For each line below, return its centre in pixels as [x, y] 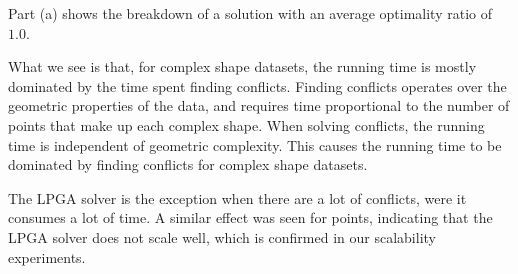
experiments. [47, 256]
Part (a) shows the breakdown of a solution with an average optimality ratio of [250, 13]
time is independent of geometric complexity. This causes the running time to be [255, 144]
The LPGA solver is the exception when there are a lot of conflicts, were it [237, 197]
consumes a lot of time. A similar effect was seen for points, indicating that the [250, 217]
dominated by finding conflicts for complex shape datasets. [188, 164]
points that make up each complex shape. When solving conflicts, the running [246, 124]
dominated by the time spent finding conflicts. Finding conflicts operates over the [257, 85]
